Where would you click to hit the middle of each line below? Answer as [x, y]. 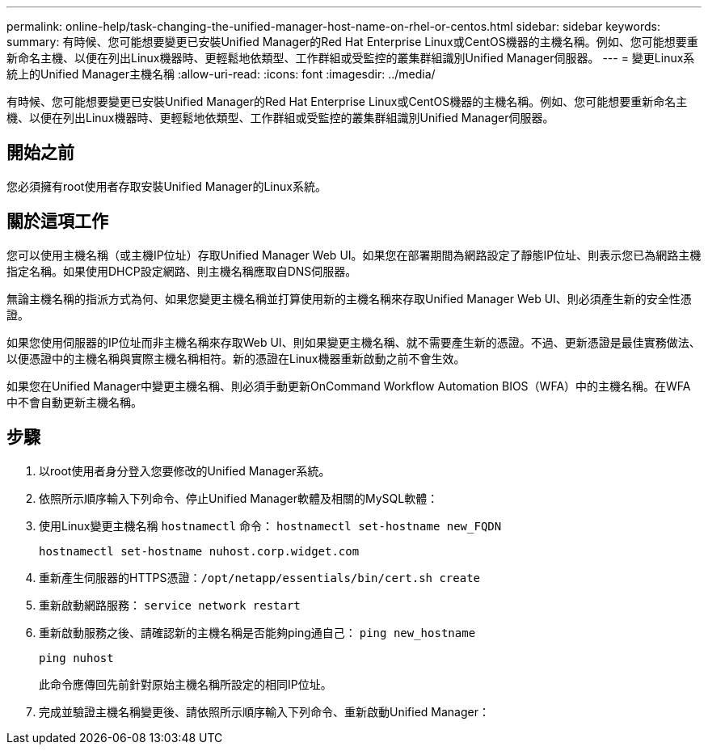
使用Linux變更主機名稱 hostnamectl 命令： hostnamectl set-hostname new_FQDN [270, 525]
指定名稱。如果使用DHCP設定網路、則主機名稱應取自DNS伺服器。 [182, 271]
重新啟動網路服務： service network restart [170, 605]
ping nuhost [76, 658]
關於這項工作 [57, 222]
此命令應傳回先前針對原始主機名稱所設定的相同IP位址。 [185, 684]
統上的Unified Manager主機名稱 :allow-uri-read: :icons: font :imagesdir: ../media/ [221, 74]
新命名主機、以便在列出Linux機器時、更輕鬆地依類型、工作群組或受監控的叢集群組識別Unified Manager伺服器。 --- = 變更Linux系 [351, 58]
